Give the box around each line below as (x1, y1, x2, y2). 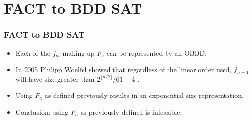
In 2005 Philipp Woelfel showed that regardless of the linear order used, (15, 64, 232, 74)
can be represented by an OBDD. (106, 48, 207, 58)
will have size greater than (15, 73, 95, 84)
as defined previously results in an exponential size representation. (44, 90, 244, 100)
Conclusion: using (15, 106, 69, 117)
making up (62, 48, 95, 58)
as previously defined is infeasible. (80, 106, 182, 117)
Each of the (15, 48, 50, 58)
